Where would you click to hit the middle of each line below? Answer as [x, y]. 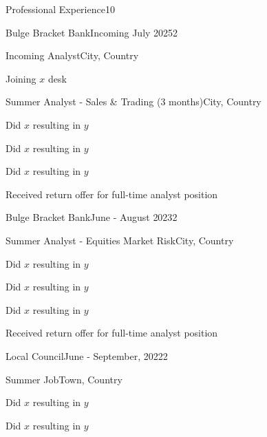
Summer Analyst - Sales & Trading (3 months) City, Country [133, 102]
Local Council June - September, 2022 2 [87, 355]
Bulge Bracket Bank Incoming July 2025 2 [92, 32]
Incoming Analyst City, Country [72, 55]
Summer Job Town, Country [64, 379]
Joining [21, 78]
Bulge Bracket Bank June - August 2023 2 [92, 217]
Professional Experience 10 [60, 9]
